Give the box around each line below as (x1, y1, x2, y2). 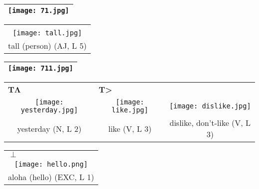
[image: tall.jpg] (12, 29, 82, 37)
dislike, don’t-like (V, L (169, 117, 251, 128)
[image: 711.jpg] (8, 64, 73, 72)
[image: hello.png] (14, 160, 88, 168)
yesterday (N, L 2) (17, 122, 82, 134)
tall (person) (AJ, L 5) (8, 40, 87, 51)
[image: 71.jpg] (8, 6, 69, 14)
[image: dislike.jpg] (169, 102, 251, 110)
